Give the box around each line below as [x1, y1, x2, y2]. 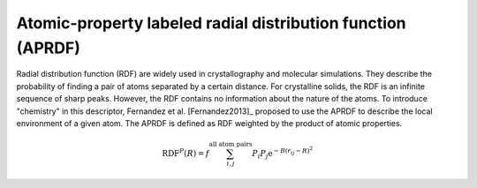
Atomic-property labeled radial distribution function [16, 13, 406, 33]
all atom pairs [208, 140, 253, 149]
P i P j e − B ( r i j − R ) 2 [252, 146, 314, 161]
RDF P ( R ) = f [162, 147, 209, 159]
